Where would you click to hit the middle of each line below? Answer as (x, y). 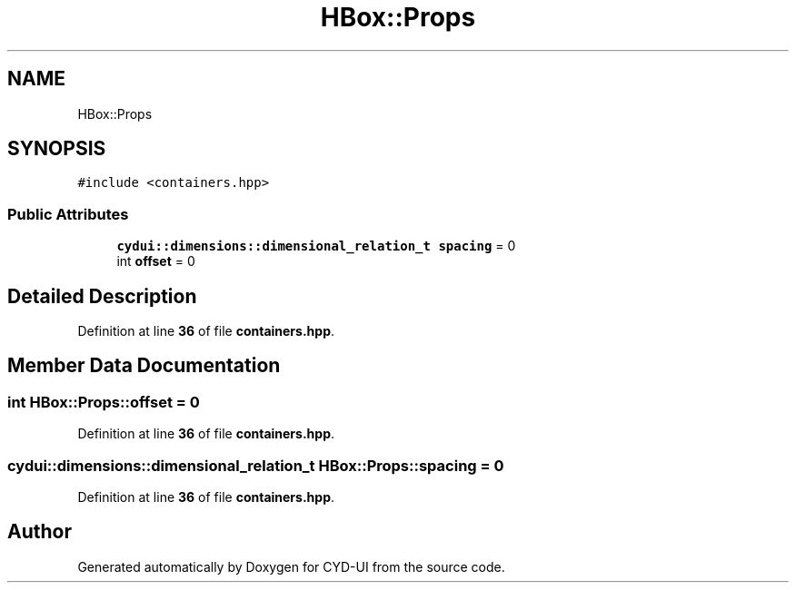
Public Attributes (68, 214)
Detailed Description (102, 296)
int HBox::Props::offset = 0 (104, 402)
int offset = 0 (156, 261)
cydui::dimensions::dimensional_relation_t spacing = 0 (316, 246)
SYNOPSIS (57, 149)
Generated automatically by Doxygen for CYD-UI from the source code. (291, 566)
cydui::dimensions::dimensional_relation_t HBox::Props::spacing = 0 (256, 465)
